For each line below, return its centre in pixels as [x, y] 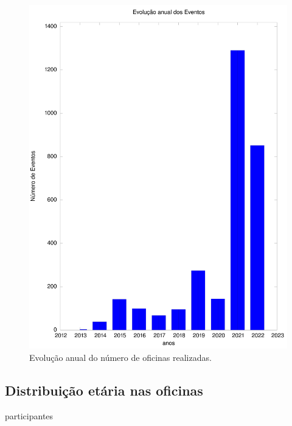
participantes [29, 415]
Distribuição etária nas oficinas [104, 390]
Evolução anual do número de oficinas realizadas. [120, 357]
